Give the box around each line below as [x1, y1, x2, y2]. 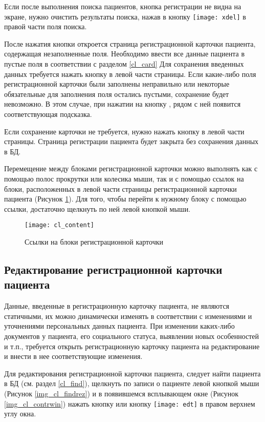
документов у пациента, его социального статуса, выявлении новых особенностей [4, 330, 259, 341]
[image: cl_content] [25, 222, 95, 229]
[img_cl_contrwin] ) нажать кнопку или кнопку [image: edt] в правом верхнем [4, 398, 255, 409]
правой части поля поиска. [4, 21, 87, 32]
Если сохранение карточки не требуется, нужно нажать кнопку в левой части [4, 126, 245, 136]
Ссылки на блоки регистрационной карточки [25, 236, 163, 247]
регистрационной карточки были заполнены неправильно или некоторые [4, 78, 230, 89]
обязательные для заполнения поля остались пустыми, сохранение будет [4, 88, 229, 99]
